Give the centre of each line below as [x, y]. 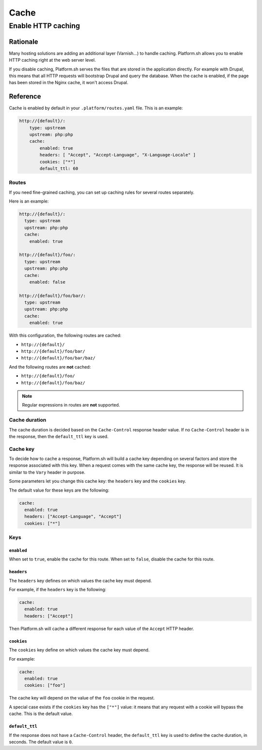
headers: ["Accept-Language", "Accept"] [73, 517]
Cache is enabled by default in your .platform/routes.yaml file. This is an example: [96, 108]
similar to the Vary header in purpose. [47, 472]
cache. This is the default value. [41, 714]
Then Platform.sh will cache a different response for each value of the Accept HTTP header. [101, 629]
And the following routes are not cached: [50, 367]
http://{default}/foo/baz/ [53, 383]
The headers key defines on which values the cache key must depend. [81, 580]
